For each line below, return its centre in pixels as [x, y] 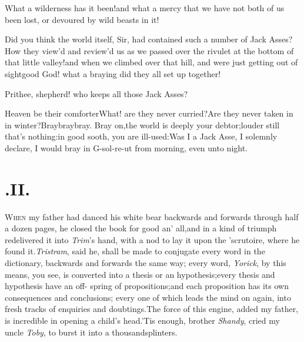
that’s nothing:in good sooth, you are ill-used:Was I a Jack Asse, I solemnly [141, 136]
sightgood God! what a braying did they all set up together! [113, 73]
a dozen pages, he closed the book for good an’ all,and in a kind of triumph [141, 228]
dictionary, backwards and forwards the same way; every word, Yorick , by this [146, 263]
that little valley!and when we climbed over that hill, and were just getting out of [151, 62]
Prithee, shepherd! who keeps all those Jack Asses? [96, 93]
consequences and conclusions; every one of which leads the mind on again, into [148, 297]
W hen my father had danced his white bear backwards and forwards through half [152, 216]
